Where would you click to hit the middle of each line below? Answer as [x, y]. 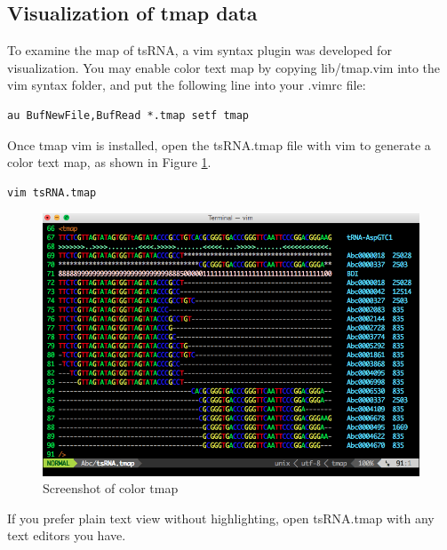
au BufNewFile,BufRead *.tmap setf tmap [128, 115]
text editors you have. [67, 535]
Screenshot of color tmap [111, 488]
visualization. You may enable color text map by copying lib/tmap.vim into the [224, 67]
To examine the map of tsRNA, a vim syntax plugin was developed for [200, 50]
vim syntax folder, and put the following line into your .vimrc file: [187, 85]
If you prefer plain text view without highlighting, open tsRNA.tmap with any [221, 518]
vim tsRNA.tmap [52, 192]
